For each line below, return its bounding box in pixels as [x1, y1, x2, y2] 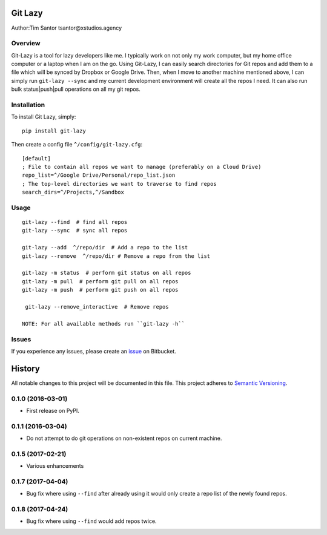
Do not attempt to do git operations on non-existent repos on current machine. [26, 435, 222, 442]
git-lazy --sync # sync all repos [22, 227, 128, 234]
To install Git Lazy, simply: [11, 113, 76, 120]
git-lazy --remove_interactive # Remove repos [25, 303, 169, 310]
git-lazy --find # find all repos [22, 218, 128, 226]
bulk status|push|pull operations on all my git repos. [11, 85, 140, 93]
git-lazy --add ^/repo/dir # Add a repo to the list [22, 244, 188, 251]
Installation [11, 100, 45, 109]
